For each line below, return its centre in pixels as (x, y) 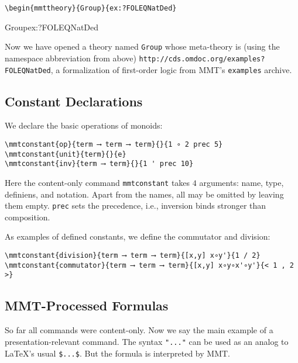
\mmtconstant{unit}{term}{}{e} (66, 154)
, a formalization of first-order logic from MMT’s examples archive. (171, 69)
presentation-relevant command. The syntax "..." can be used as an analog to (147, 341)
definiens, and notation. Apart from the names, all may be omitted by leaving (144, 194)
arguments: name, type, (242, 182)
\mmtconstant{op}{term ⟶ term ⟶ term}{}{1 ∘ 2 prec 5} (114, 145)
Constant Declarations (74, 101)
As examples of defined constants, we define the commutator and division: (138, 236)
